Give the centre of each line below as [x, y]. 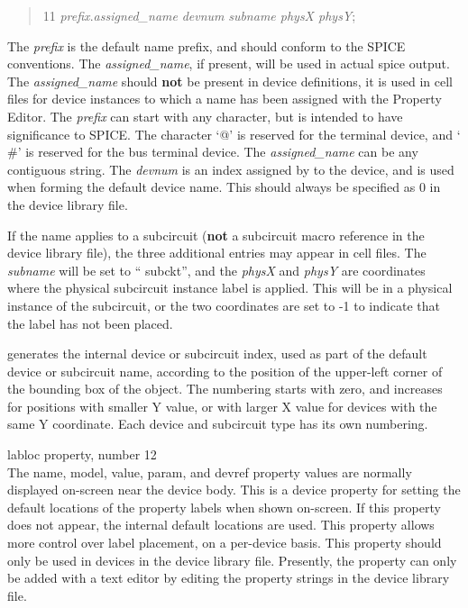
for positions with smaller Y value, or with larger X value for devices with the [222, 406]
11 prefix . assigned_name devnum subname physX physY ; [199, 15]
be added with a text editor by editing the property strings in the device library [229, 578]
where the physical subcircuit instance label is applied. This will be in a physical [230, 288]
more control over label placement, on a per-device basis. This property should [225, 543]
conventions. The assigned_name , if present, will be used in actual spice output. [229, 64]
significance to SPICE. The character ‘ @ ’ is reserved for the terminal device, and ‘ [234, 134]
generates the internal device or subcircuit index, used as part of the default [217, 354]
